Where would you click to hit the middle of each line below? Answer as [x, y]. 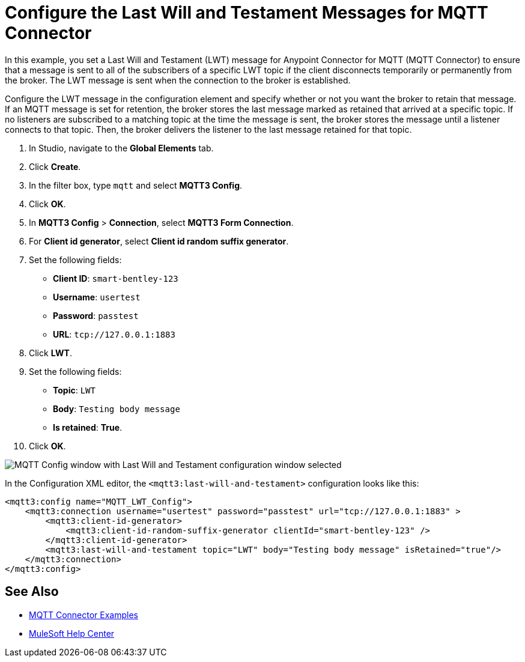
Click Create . [55, 166]
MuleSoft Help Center [72, 633]
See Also [32, 592]
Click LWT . [50, 353]
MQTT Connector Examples [84, 615]
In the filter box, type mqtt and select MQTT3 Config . [136, 185]
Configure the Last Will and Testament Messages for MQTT [247, 13]
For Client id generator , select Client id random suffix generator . [159, 241]
